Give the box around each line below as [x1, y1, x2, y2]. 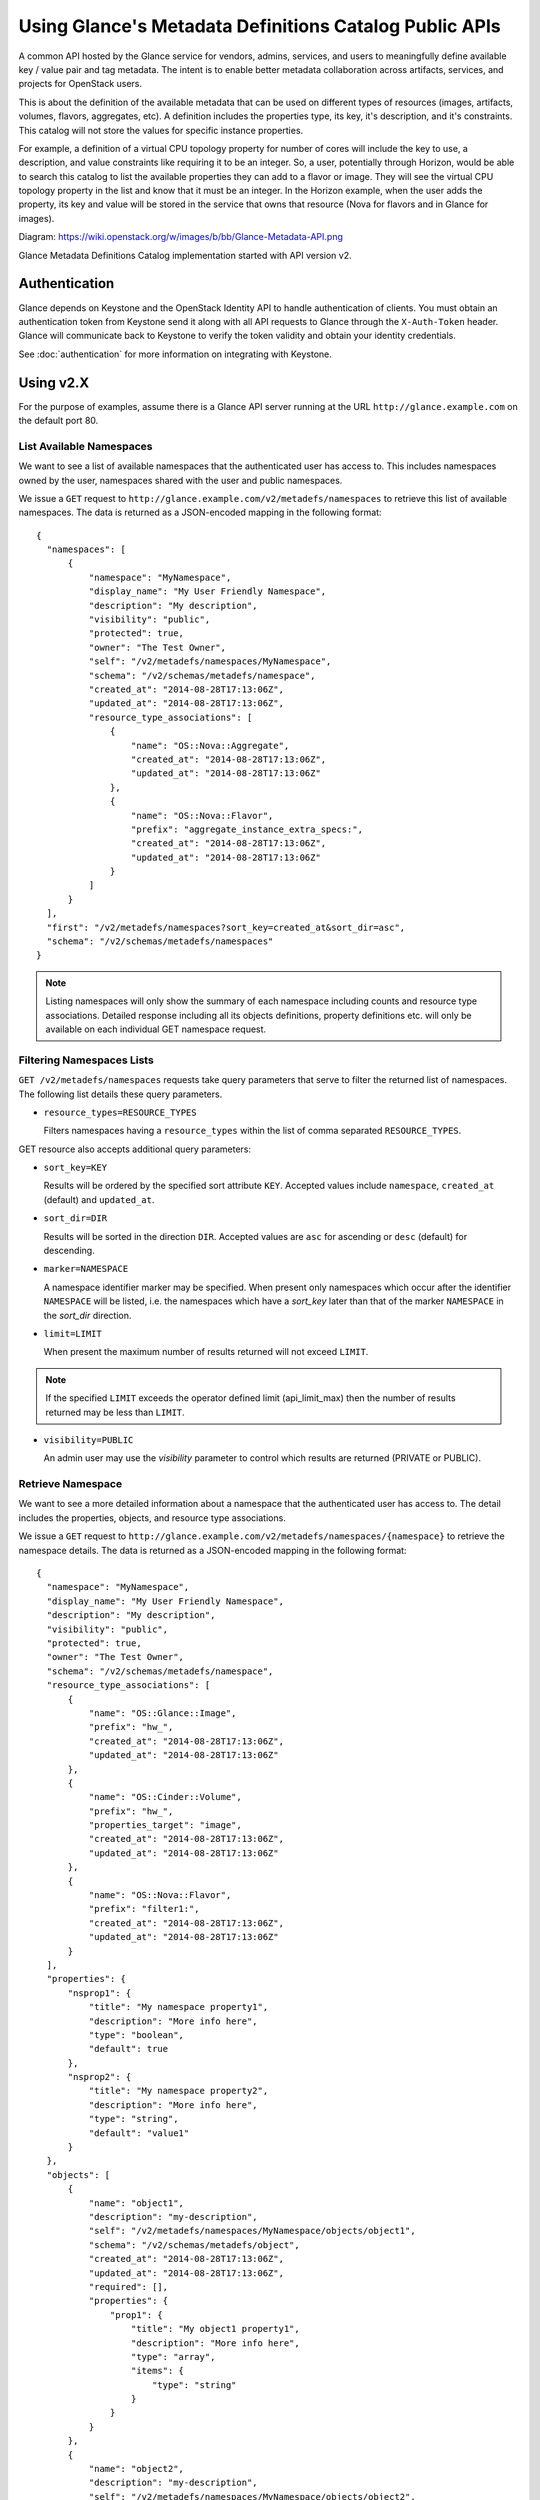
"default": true [88, 2043, 169, 2055]
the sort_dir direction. [43, 1309, 132, 1321]
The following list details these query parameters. [18, 1088, 223, 1100]
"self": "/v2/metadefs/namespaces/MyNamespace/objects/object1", [88, 2225, 416, 2237]
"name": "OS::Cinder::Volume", [88, 1791, 242, 1803]
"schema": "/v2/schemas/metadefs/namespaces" [46, 936, 274, 947]
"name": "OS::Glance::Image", [88, 1707, 237, 1719]
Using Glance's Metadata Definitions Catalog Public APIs [18, 15, 502, 37]
